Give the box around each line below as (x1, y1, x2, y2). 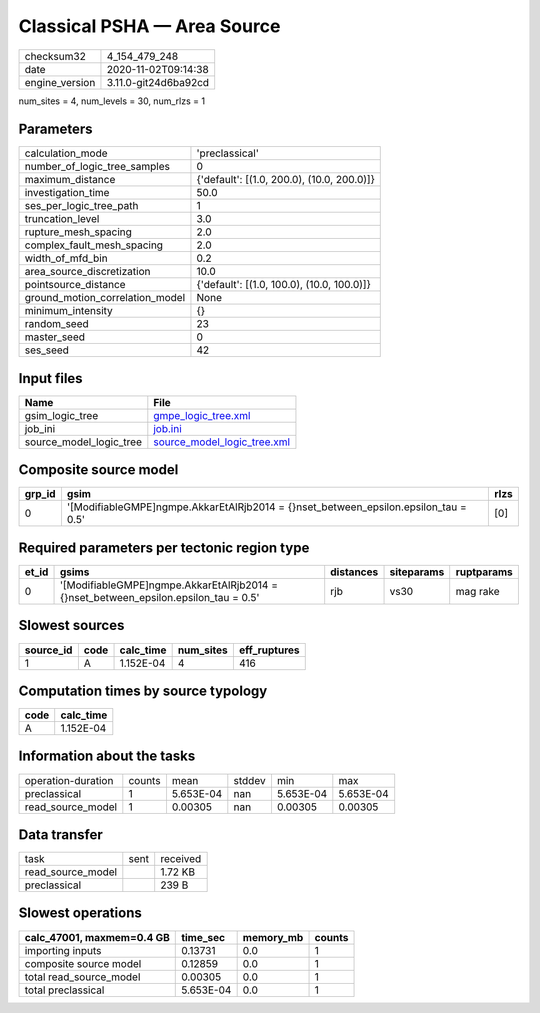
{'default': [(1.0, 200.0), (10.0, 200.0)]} (196, 173, 375, 187)
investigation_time (24, 186, 110, 200)
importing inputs (24, 943, 102, 957)
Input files (18, 370, 84, 387)
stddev (233, 773, 266, 787)
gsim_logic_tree (24, 408, 99, 422)
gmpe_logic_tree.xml (153, 408, 251, 422)
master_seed (24, 330, 85, 344)
